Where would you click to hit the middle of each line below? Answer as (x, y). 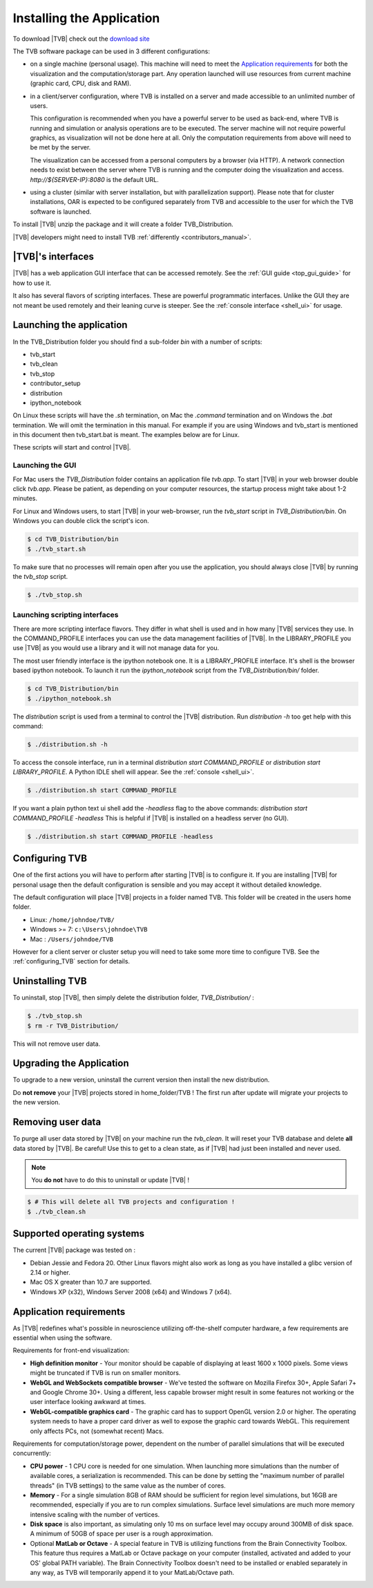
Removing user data (57, 1122)
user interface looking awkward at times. (88, 1402)
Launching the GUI (45, 465)
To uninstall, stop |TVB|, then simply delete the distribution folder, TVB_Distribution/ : (134, 998)
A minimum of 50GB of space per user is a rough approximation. (122, 1534)
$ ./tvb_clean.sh (57, 1211)
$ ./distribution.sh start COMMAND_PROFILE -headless (120, 836)
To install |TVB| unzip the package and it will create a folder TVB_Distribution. (123, 224)
